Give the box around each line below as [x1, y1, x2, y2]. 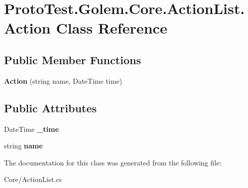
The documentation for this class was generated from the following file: [4, 157, 221, 167]
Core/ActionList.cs [4, 174, 62, 184]
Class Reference [55, 18, 167, 38]
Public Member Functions [4, 52, 141, 67]
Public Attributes [4, 100, 97, 115]
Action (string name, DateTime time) [4, 75, 122, 86]
